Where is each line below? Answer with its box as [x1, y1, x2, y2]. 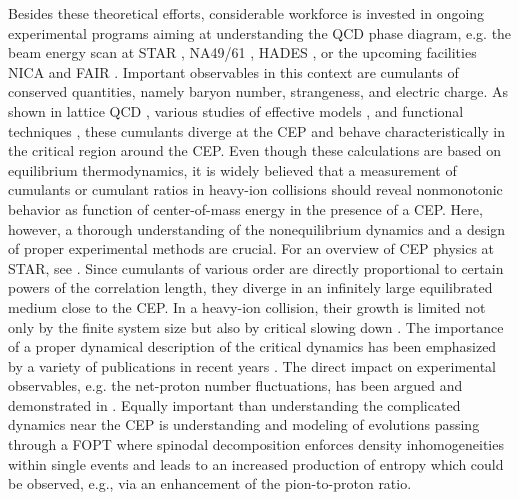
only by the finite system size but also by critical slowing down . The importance [8, 316, 504, 337]
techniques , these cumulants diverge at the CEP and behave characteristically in [8, 120, 506, 141]
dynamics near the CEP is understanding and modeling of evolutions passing [8, 414, 480, 435]
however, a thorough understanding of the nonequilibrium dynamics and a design [8, 218, 506, 239]
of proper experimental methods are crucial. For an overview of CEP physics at [8, 238, 495, 259]
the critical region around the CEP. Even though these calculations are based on [8, 140, 501, 161]
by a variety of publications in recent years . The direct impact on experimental [8, 355, 496, 376]
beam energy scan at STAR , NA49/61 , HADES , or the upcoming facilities [8, 42, 477, 63]
